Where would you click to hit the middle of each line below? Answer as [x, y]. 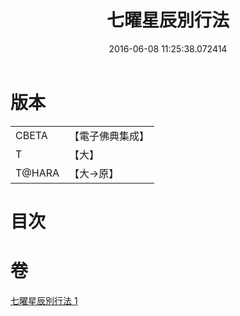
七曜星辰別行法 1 [44, 300]
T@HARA [37, 173]
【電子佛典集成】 [109, 136]
